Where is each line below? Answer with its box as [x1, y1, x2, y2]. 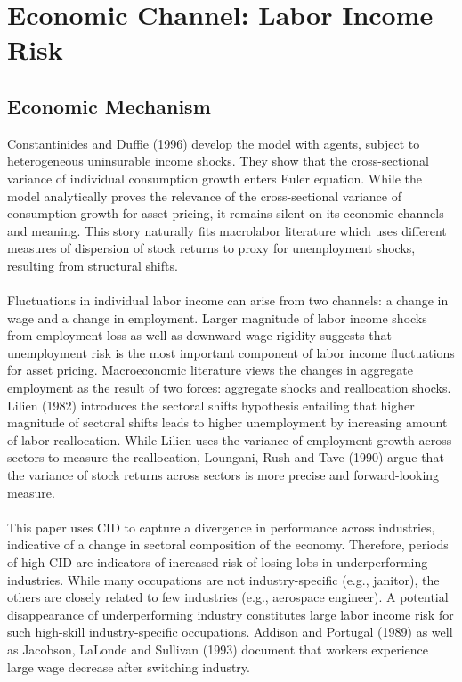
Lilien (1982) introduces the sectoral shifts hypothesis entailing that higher [7, 395, 415, 414]
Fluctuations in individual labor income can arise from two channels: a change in [7, 291, 449, 310]
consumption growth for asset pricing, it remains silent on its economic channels [7, 204, 444, 223]
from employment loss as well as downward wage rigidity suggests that [7, 326, 392, 345]
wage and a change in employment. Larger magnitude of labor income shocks [7, 308, 427, 327]
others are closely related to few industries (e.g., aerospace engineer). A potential [7, 588, 449, 606]
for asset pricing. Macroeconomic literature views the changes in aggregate [7, 361, 413, 379]
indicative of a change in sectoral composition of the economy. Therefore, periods [7, 535, 449, 554]
